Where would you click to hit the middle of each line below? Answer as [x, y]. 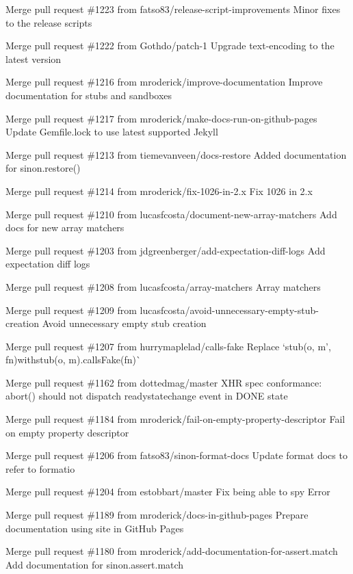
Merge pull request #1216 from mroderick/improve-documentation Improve [164, 82]
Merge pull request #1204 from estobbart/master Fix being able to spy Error [168, 492]
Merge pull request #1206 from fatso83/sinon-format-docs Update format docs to [176, 455]
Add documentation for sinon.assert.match [95, 564]
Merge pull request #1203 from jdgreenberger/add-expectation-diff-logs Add [166, 250]
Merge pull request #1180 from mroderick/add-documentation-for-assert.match [172, 551]
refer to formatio [40, 468]
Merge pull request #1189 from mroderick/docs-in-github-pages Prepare [157, 515]
